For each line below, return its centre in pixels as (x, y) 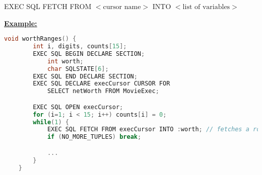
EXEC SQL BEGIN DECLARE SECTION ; (89, 54)
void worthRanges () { (40, 39)
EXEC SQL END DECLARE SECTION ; (85, 76)
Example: (21, 23)
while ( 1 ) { (51, 122)
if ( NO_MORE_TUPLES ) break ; (94, 137)
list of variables (206, 7)
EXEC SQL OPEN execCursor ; (78, 107)
